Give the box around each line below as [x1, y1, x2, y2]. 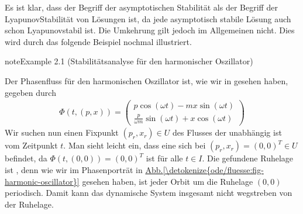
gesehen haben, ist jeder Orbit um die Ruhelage [82, 175, 253, 187]
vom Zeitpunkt [5, 139, 58, 151]
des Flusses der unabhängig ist [172, 126, 282, 139]
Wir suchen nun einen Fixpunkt [5, 126, 119, 139]
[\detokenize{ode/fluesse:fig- [163, 164, 264, 176]
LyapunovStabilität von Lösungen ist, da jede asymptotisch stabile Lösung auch [5, 12, 291, 25]
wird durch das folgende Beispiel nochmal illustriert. [5, 35, 192, 47]
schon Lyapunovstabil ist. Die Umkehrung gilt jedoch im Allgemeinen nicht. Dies [5, 24, 295, 36]
